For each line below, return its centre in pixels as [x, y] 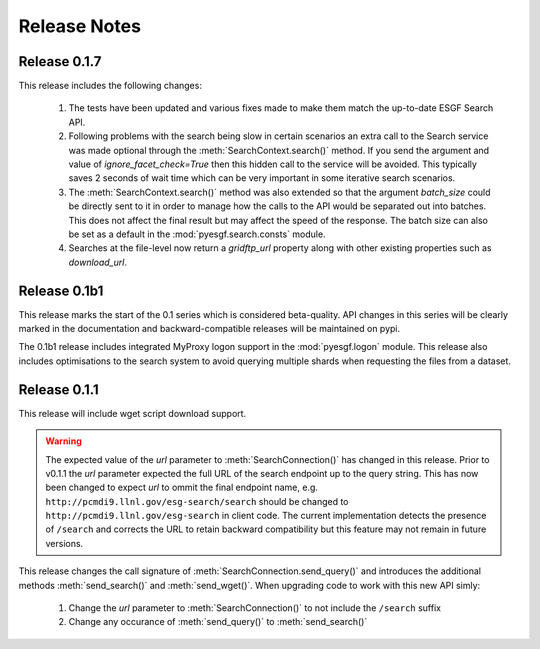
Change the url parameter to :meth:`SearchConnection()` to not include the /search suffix [255, 608]
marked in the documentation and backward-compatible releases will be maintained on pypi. [209, 329]
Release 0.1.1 [58, 389]
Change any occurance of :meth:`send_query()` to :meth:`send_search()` [218, 622]
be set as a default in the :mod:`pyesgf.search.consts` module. [197, 234]
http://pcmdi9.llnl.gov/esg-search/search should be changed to [197, 501]
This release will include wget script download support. [132, 413]
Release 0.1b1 [61, 290]
